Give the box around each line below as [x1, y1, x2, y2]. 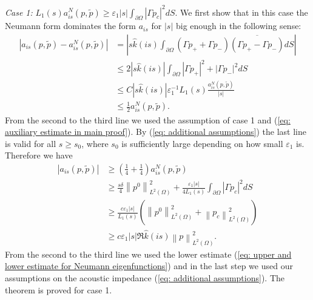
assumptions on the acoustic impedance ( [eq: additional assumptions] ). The [5, 271, 284, 284]
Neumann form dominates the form [5, 19, 136, 32]
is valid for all [5, 137, 56, 149]
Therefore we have [5, 149, 73, 161]
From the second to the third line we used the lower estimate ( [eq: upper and [5, 247, 292, 260]
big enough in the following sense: [175, 19, 301, 32]
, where [81, 137, 109, 149]
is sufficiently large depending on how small [121, 137, 283, 149]
